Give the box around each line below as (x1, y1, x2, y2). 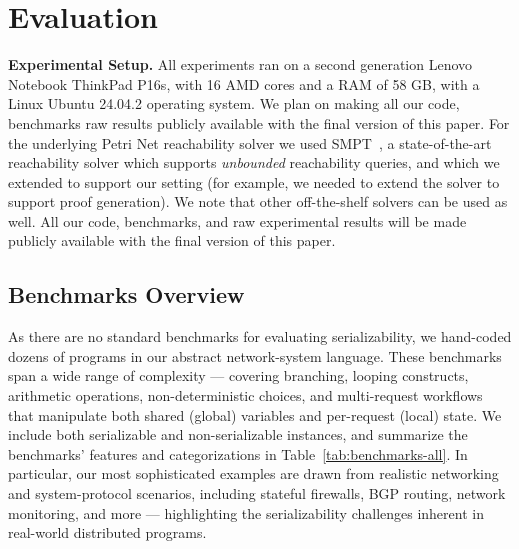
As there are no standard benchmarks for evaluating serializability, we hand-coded (8, 326, 512, 347)
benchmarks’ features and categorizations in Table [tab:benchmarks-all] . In (8, 443, 468, 464)
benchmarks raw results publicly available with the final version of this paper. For (8, 112, 510, 133)
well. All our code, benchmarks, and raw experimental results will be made (8, 210, 467, 231)
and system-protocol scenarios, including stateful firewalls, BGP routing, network (8, 483, 506, 504)
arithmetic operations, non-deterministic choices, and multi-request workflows (8, 385, 483, 406)
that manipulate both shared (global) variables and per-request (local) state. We (8, 404, 502, 425)
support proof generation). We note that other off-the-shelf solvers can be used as (8, 191, 508, 212)
